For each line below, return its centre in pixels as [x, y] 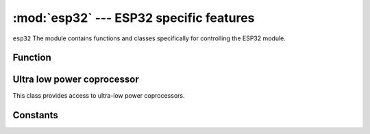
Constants [35, 115]
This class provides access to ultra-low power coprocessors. [99, 96]
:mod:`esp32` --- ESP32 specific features [134, 18]
